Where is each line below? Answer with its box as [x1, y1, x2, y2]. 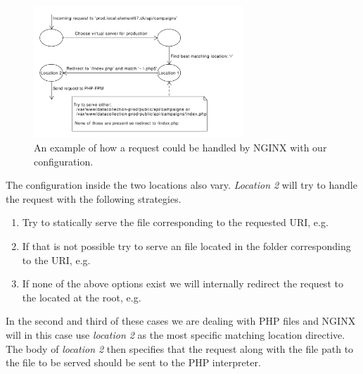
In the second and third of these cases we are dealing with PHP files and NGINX [6, 313, 356, 328]
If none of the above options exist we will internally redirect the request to [22, 276, 343, 291]
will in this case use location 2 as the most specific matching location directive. [6, 327, 345, 342]
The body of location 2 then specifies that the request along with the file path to [6, 341, 354, 356]
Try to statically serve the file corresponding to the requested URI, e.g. [22, 215, 329, 230]
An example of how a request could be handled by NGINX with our [34, 140, 327, 154]
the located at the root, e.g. [22, 289, 141, 304]
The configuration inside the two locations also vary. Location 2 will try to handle [6, 177, 357, 192]
